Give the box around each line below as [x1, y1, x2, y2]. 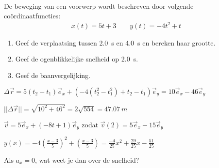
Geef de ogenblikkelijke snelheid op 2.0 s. [15, 54, 138, 64]
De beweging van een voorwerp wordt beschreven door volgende [4, 1, 194, 11]
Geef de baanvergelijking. [15, 70, 90, 80]
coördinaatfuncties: [4, 10, 61, 20]
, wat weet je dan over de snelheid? [35, 154, 139, 165]
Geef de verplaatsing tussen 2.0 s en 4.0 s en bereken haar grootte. [15, 37, 216, 47]
